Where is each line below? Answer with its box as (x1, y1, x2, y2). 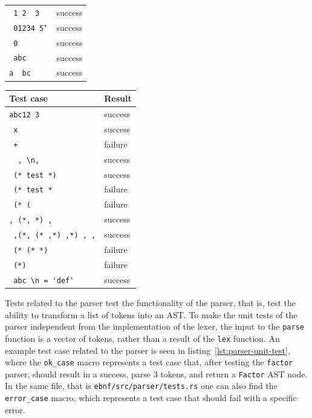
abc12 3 (9, 110, 40, 119)
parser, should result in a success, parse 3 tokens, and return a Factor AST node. (5, 367, 308, 380)
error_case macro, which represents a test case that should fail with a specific (5, 391, 297, 404)
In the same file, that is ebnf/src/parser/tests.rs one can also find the (5, 379, 278, 392)
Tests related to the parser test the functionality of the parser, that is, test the (5, 296, 296, 309)
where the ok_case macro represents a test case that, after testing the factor (5, 356, 293, 368)
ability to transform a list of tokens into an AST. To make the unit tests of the (5, 308, 297, 321)
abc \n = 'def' (13, 276, 74, 285)
